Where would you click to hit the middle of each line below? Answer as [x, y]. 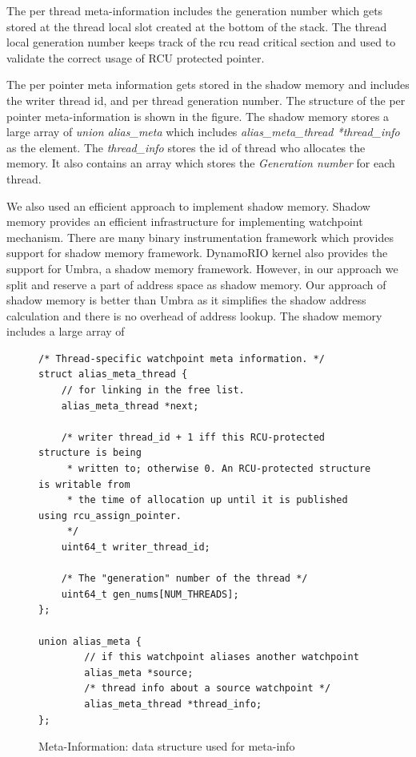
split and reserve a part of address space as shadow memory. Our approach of [196, 284]
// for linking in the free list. [153, 391]
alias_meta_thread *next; [130, 406]
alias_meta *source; [139, 672]
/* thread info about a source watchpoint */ [208, 689]
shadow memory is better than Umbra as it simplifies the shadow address [186, 300]
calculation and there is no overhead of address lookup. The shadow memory [194, 315]
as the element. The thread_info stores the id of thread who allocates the [186, 147]
